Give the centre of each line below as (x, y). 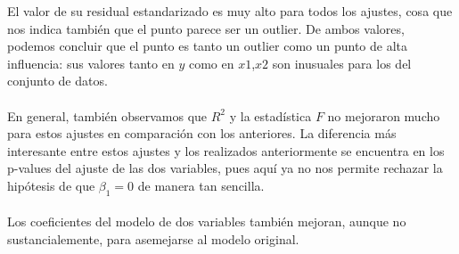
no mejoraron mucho (384, 115)
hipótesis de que (51, 185)
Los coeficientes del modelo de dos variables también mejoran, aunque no (207, 221)
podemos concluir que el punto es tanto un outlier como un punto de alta (208, 46)
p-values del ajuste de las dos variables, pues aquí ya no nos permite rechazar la (225, 168)
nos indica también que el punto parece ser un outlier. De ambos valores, (206, 28)
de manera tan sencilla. (201, 185)
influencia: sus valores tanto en (91, 63)
